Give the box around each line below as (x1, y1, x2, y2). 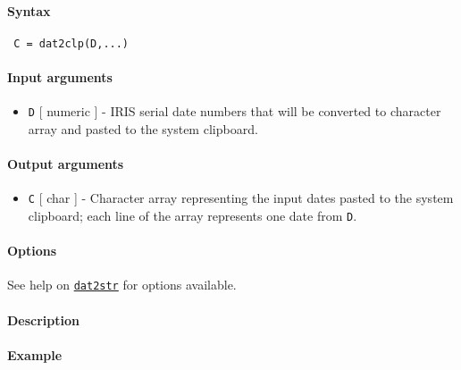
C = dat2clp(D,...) (13, 37, 130, 50)
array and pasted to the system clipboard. (28, 119, 258, 138)
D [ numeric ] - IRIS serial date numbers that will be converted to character (28, 102, 441, 121)
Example (7, 345, 63, 364)
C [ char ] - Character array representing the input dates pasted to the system (28, 189, 454, 207)
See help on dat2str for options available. (7, 275, 237, 294)
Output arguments (7, 155, 124, 173)
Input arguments (7, 68, 113, 87)
